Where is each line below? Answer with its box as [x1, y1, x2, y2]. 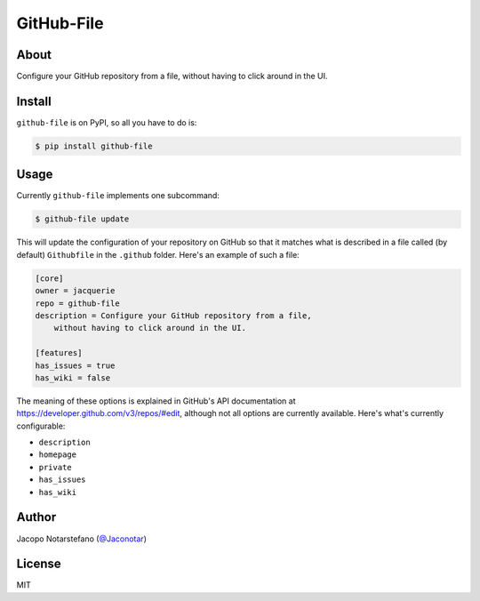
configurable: [16, 421, 66, 431]
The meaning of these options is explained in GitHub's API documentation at [16, 396, 296, 406]
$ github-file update [35, 214, 130, 224]
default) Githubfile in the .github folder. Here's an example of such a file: [16, 249, 300, 260]
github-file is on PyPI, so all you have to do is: [16, 116, 197, 128]
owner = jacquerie [35, 285, 116, 296]
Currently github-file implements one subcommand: [16, 190, 220, 201]
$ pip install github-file [35, 140, 153, 151]
